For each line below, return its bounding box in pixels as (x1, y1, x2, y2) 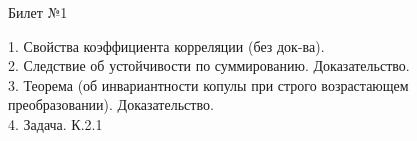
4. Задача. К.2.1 (8, 113, 103, 134)
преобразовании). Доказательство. (8, 94, 214, 115)
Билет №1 (8, 2, 68, 22)
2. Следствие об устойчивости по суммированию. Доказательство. (8, 55, 410, 76)
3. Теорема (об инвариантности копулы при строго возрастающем (8, 74, 409, 95)
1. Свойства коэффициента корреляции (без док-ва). (8, 35, 325, 56)
